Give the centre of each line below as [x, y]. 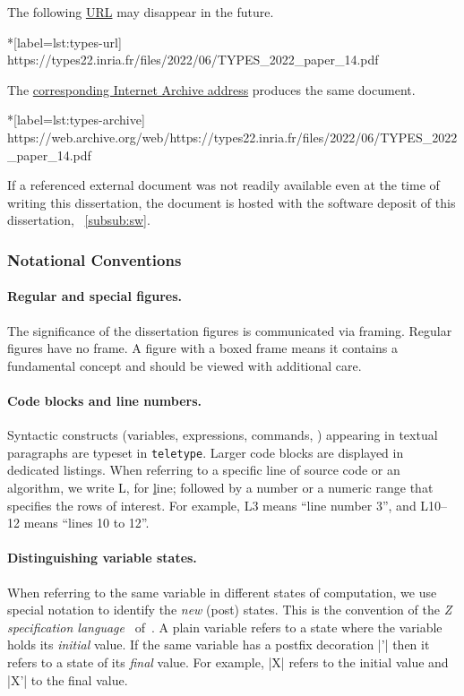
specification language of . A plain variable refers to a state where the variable [225, 627]
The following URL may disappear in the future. [141, 12]
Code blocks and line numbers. [104, 400]
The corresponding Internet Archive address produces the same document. [211, 89]
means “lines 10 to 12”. [86, 523]
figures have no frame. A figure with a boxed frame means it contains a [202, 348]
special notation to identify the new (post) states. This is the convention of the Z [230, 610]
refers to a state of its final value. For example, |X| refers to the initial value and [228, 662]
